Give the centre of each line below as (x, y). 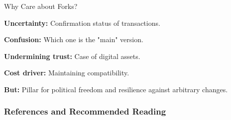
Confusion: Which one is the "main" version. (74, 39)
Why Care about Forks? (41, 6)
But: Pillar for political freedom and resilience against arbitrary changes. (116, 89)
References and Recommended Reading (85, 111)
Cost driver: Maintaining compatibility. (67, 73)
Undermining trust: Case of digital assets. (72, 56)
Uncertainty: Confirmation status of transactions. (82, 23)
